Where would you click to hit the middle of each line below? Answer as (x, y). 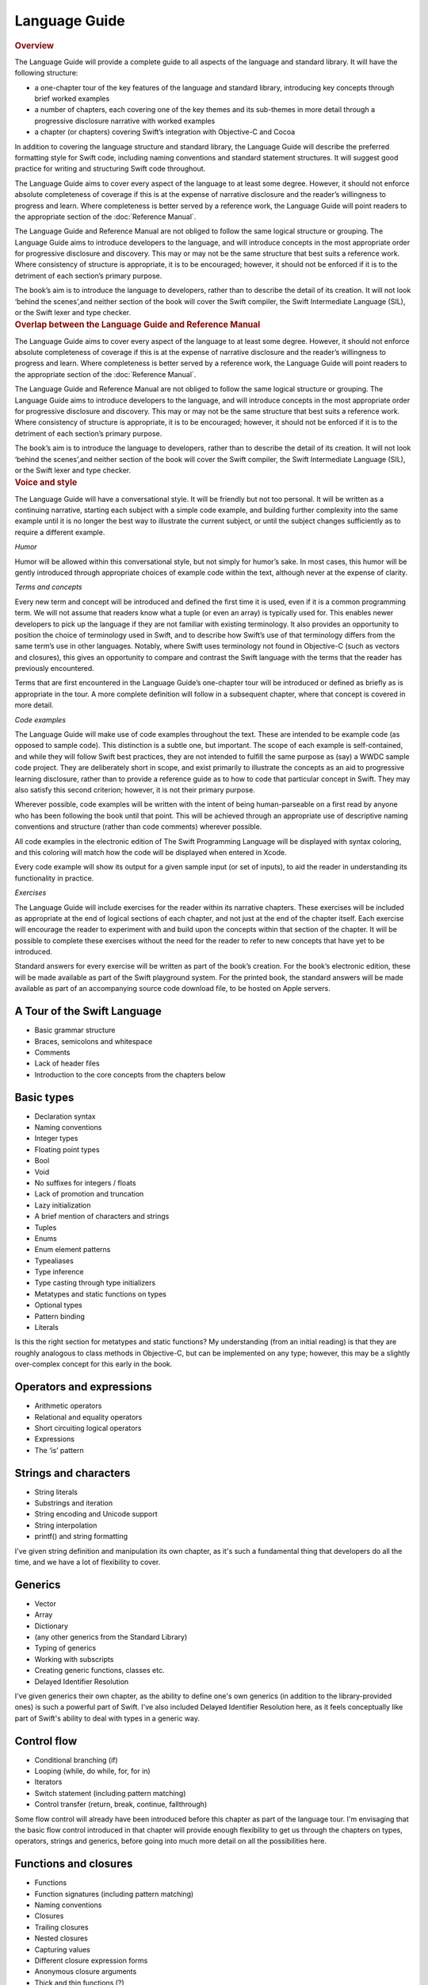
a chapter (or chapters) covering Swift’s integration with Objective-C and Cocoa (165, 132)
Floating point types (67, 1149)
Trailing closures (61, 1927)
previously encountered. (54, 669)
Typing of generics (65, 1648)
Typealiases (54, 1260)
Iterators (48, 1782)
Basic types (44, 1097)
